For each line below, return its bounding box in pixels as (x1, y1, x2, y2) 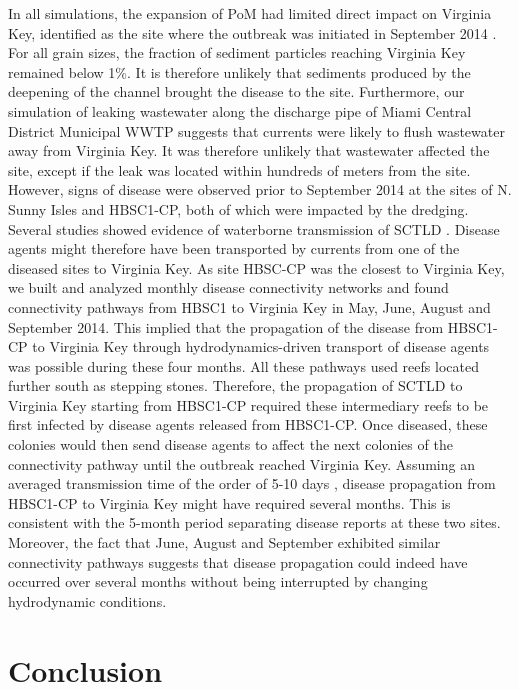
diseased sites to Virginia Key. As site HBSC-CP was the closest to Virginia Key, (8, 257, 505, 278)
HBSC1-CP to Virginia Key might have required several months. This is (8, 492, 451, 513)
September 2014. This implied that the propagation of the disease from (8, 316, 444, 337)
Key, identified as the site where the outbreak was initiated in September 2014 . (8, 22, 497, 43)
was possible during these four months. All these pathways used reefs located (8, 355, 479, 376)
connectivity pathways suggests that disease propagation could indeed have (8, 551, 468, 572)
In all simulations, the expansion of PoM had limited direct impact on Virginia (8, 3, 492, 23)
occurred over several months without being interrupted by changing (8, 571, 428, 592)
